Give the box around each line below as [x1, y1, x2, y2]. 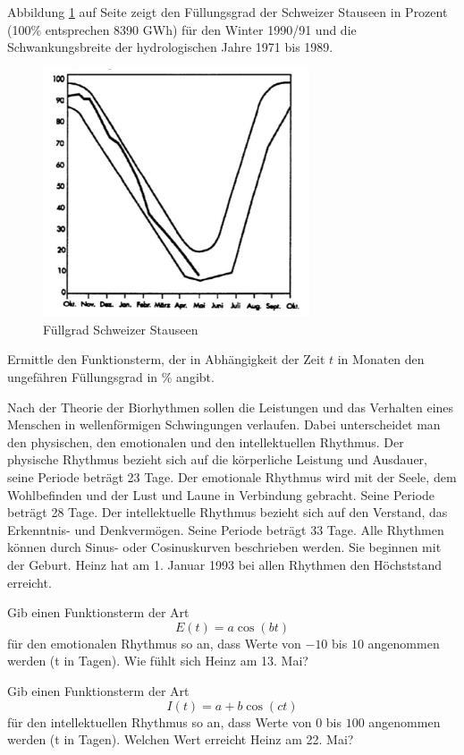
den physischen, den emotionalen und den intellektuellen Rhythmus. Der [7, 432, 404, 451]
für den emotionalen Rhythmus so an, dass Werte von [7, 633, 301, 652]
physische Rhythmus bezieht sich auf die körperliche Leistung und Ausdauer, [7, 450, 427, 469]
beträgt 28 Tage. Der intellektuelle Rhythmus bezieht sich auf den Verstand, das [7, 503, 448, 522]
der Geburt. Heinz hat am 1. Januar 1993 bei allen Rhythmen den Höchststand [7, 556, 443, 573]
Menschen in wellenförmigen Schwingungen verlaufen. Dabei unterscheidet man [7, 415, 441, 434]
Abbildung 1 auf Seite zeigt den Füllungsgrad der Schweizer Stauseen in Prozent [7, 3, 448, 21]
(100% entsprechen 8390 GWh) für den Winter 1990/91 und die [7, 20, 357, 38]
